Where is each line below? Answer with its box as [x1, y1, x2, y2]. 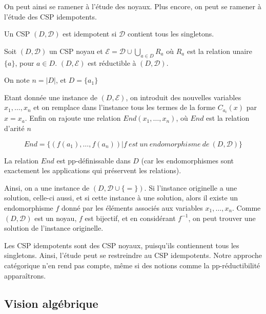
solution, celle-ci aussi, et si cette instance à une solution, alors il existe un [4, 192, 238, 203]
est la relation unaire [187, 45, 252, 56]
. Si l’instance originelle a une [144, 182, 237, 193]
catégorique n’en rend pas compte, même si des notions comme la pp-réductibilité [4, 260, 260, 270]
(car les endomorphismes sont [141, 155, 234, 165]
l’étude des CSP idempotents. [4, 11, 97, 22]
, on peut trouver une [188, 212, 256, 223]
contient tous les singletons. [127, 28, 214, 39]
